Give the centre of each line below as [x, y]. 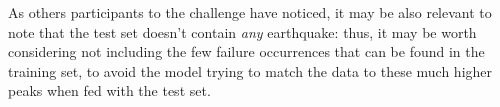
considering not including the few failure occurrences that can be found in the [246, 51]
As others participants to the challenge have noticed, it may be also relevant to [250, 12]
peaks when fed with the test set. [109, 90]
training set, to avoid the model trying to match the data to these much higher [250, 70]
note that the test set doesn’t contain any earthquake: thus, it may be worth [242, 31]
